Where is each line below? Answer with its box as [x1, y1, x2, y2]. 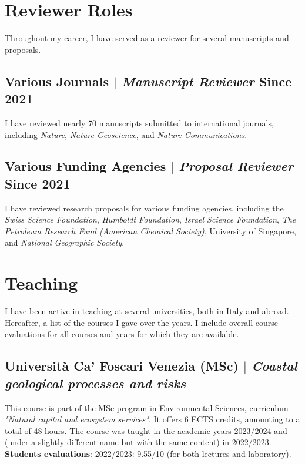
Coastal [251, 357, 297, 375]
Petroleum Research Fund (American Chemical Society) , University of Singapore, [5, 224, 296, 237]
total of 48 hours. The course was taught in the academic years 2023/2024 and [5, 424, 287, 436]
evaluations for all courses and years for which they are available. [5, 328, 239, 340]
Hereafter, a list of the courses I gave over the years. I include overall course [5, 316, 278, 328]
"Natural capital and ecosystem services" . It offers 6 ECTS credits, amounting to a [5, 413, 300, 425]
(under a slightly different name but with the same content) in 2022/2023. [5, 436, 272, 448]
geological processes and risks [5, 374, 186, 392]
